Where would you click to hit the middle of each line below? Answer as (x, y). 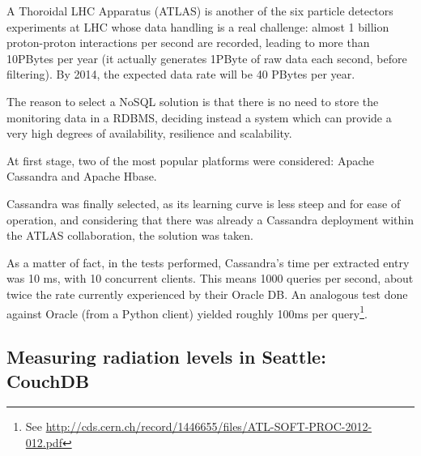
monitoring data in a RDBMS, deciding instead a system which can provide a (199, 117)
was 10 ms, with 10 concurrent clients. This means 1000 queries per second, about (210, 278)
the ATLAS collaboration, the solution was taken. (130, 235)
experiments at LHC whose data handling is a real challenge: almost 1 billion (198, 26)
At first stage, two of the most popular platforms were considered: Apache (190, 160)
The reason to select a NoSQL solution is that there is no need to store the (193, 101)
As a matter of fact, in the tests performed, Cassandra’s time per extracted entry (208, 262)
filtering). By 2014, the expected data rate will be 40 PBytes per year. (181, 74)
